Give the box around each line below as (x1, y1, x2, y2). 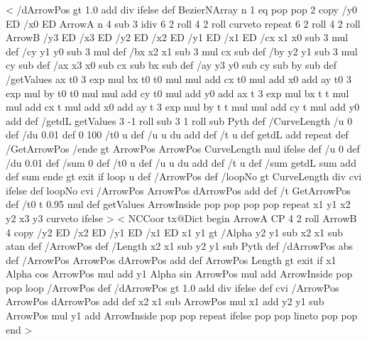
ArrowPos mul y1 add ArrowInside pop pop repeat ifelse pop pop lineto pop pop (6, 308, 358, 323)
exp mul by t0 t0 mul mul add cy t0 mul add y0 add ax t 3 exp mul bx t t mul (6, 85, 349, 100)
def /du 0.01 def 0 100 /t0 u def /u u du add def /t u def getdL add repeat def (6, 127, 349, 142)
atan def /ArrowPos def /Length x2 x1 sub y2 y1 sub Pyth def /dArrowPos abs (6, 238, 354, 253)
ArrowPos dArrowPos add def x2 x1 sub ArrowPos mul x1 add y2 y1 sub (6, 294, 324, 309)
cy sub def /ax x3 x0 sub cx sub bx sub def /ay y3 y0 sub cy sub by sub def (6, 57, 337, 72)
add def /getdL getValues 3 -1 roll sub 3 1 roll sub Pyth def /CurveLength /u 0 (6, 113, 353, 128)
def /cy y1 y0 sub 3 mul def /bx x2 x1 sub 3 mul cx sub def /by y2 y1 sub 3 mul (6, 43, 358, 58)
